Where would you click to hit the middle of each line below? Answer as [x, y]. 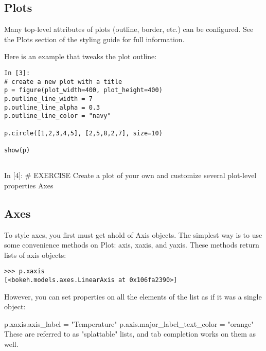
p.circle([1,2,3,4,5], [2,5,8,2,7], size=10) [83, 133]
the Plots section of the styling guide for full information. [94, 39]
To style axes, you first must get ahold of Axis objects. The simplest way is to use [133, 234]
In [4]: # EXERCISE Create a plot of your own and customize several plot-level [130, 175]
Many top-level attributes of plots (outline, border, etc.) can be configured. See [129, 29]
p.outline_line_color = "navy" [58, 116]
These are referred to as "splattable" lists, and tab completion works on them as [130, 334]
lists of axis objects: [35, 255]
